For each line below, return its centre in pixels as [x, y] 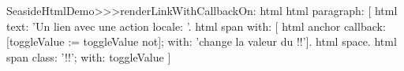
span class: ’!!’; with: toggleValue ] [89, 56]
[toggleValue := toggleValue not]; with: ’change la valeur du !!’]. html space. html [202, 41]
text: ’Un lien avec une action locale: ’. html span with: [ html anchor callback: [196, 26]
